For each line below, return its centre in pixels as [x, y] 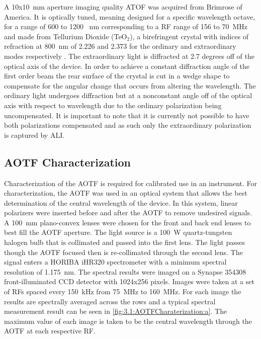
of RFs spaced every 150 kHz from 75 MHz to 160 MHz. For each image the [123, 291]
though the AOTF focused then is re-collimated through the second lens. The [123, 252]
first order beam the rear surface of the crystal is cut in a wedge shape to [117, 76]
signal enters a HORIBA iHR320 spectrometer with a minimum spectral [115, 262]
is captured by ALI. [34, 135]
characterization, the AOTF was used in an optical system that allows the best [126, 193]
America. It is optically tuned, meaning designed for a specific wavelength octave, [130, 16]
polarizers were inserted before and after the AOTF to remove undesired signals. [128, 213]
